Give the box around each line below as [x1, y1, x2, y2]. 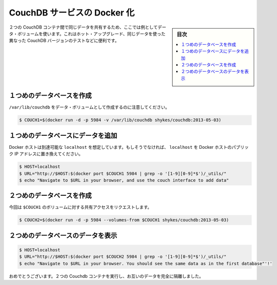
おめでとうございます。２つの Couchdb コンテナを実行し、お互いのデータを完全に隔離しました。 [9, 273, 204, 279]
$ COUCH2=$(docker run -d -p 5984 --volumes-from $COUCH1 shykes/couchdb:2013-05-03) [19, 217, 229, 223]
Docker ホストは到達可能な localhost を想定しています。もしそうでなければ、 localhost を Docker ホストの [9, 144, 232, 150]
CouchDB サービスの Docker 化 [9, 7, 135, 18]
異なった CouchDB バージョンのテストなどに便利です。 [9, 38, 119, 44]
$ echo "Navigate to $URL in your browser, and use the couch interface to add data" [19, 177, 229, 183]
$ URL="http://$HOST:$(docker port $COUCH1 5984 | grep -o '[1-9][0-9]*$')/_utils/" [19, 171, 227, 176]
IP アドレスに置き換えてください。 [14, 151, 83, 157]
